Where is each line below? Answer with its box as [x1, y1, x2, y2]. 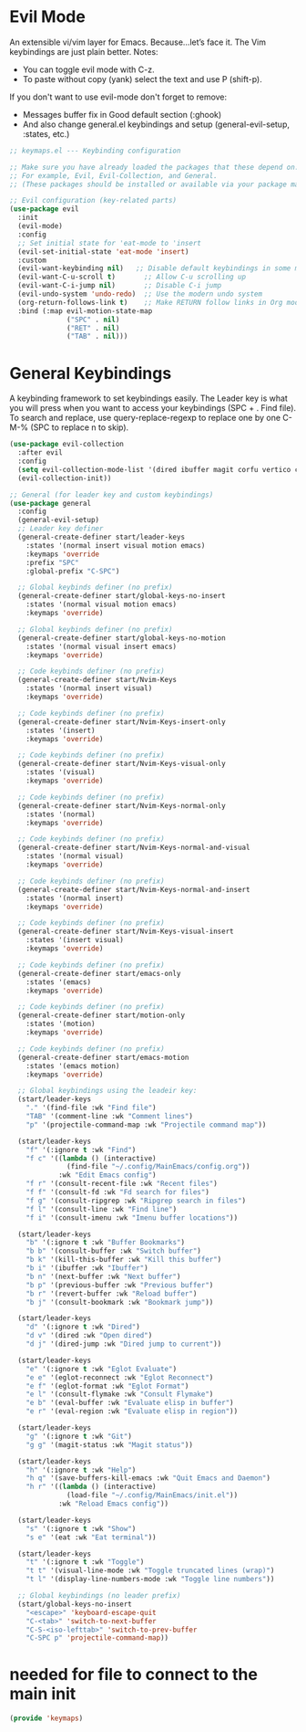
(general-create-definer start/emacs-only [17, 969, 181, 978]
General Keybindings [9, 362, 172, 383]
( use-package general [9, 499, 92, 508]
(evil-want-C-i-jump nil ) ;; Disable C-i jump [17, 281, 222, 290]
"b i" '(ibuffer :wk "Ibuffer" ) [25, 1264, 148, 1273]
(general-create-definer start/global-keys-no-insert [17, 592, 226, 601]
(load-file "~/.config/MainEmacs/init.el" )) [66, 1491, 239, 1500]
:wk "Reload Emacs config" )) [57, 1499, 169, 1508]
